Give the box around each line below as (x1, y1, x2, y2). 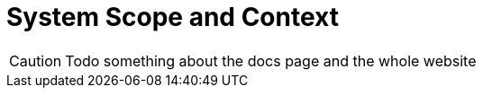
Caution (9, 51, 62, 70)
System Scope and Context (6, 2, 339, 32)
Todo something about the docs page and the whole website (65, 51, 477, 70)
